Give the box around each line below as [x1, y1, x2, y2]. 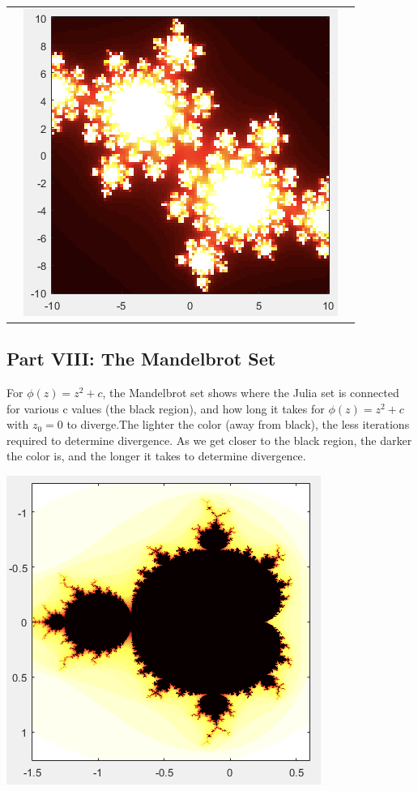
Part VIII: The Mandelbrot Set [6, 346, 276, 371]
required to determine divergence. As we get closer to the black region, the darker [6, 431, 412, 448]
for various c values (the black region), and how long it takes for [6, 400, 325, 417]
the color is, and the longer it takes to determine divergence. [6, 447, 306, 464]
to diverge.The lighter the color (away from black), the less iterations [66, 416, 410, 433]
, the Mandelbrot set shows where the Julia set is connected [102, 384, 399, 401]
